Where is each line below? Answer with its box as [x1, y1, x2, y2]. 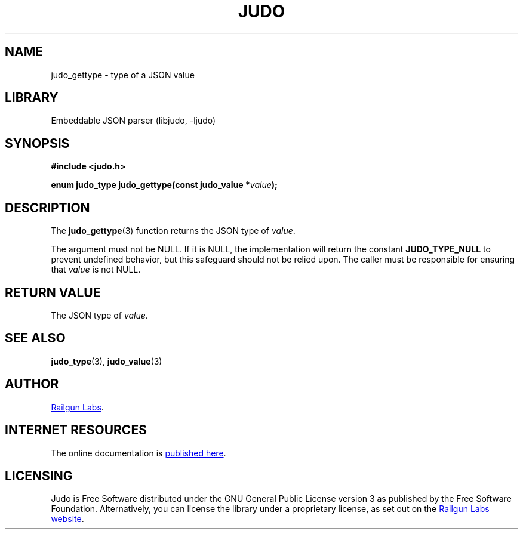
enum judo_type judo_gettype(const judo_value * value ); [51, 180, 278, 190]
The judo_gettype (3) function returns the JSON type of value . [51, 226, 296, 236]
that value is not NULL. [51, 264, 141, 275]
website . [51, 514, 84, 524]
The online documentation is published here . [51, 447, 226, 458]
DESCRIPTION [5, 200, 90, 215]
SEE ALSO [5, 331, 66, 346]
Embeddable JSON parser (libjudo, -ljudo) [51, 115, 216, 126]
